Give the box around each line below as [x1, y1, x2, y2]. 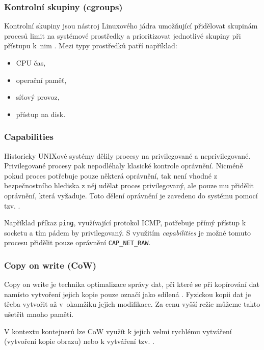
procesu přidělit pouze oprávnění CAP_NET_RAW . [4, 237, 151, 248]
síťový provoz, [16, 92, 60, 102]
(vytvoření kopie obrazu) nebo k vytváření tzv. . [4, 336, 154, 346]
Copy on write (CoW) [4, 258, 97, 271]
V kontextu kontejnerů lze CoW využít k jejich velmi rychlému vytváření [4, 326, 232, 336]
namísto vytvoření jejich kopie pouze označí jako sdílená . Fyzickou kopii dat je [4, 288, 251, 299]
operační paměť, [16, 74, 67, 85]
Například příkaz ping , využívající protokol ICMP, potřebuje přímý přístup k [4, 217, 246, 228]
